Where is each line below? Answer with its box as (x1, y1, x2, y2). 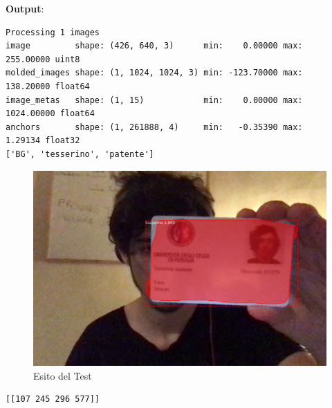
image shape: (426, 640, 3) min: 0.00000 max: (6, 41, 303, 51)
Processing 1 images (6, 27, 100, 37)
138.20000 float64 (6, 81, 90, 91)
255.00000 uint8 (6, 54, 80, 64)
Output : (6, 1, 44, 15)
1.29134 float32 (6, 136, 80, 146)
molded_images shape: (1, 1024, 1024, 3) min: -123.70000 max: (6, 68, 303, 78)
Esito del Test (33, 368, 92, 382)
